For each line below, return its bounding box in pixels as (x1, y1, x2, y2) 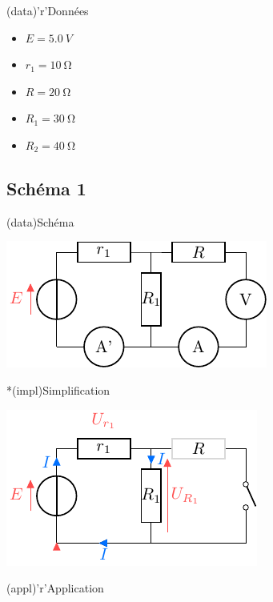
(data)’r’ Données (6, 2, 89, 18)
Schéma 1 (6, 175, 86, 200)
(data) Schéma (6, 213, 74, 230)
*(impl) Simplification (6, 381, 110, 398)
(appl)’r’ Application (6, 580, 104, 596)
